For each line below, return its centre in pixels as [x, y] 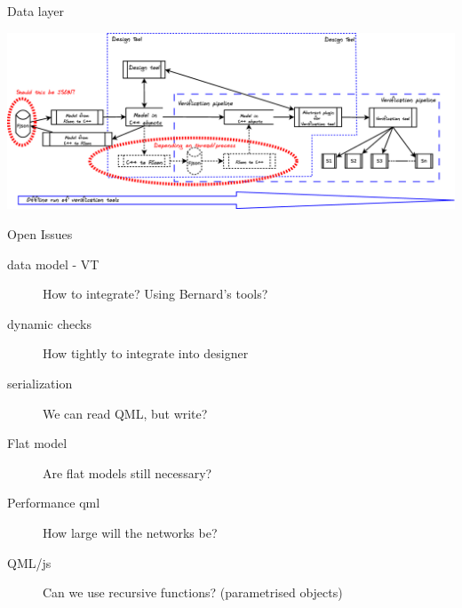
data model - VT [53, 264]
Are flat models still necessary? [127, 472]
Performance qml [54, 503]
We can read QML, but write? [125, 413]
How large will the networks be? [130, 532]
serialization [40, 383]
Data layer [36, 11]
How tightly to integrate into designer [146, 353]
